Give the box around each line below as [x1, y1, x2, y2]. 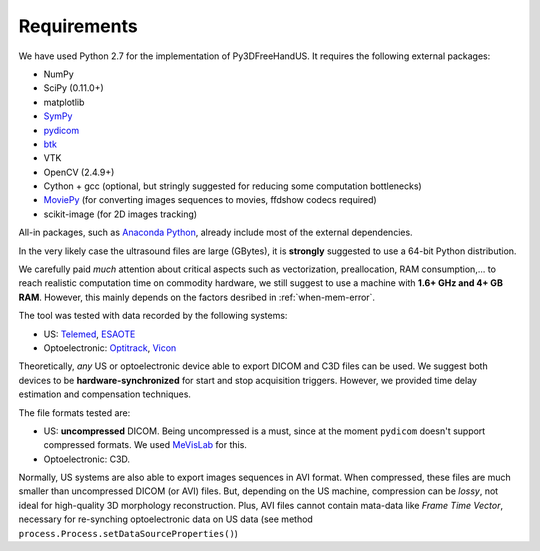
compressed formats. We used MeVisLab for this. [43, 439, 247, 451]
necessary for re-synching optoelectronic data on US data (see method [18, 513, 314, 525]
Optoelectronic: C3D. [43, 453, 130, 465]
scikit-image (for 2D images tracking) [43, 208, 198, 220]
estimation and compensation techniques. [18, 388, 192, 400]
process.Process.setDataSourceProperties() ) [18, 527, 239, 539]
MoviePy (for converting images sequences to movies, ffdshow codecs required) [43, 194, 377, 206]
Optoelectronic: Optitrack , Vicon [43, 341, 177, 354]
